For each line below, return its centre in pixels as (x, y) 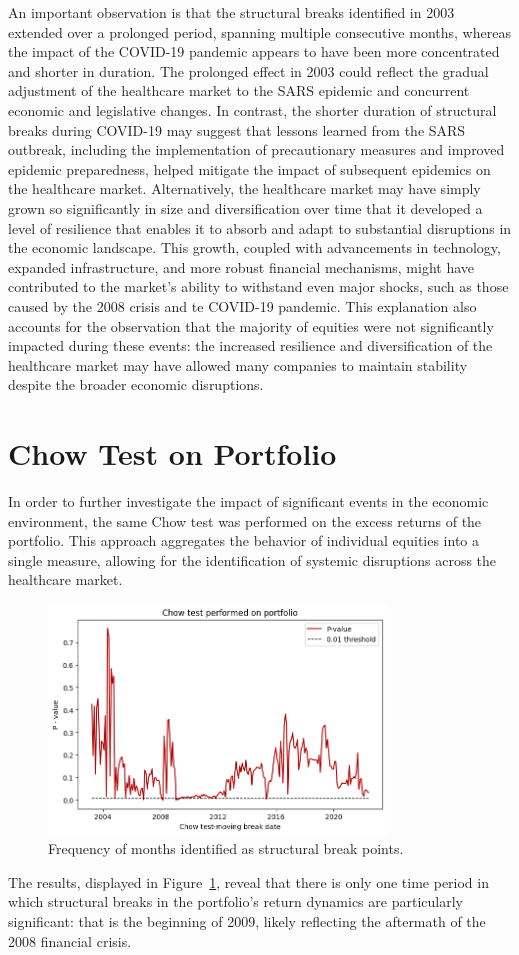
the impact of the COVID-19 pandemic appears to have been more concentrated (254, 51)
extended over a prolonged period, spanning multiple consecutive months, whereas (259, 31)
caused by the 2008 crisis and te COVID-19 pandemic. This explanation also (242, 305)
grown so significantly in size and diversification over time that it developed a (245, 207)
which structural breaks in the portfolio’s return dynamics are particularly (235, 901)
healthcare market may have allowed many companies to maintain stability (238, 364)
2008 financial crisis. (70, 940)
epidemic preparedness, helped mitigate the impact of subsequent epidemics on (249, 168)
